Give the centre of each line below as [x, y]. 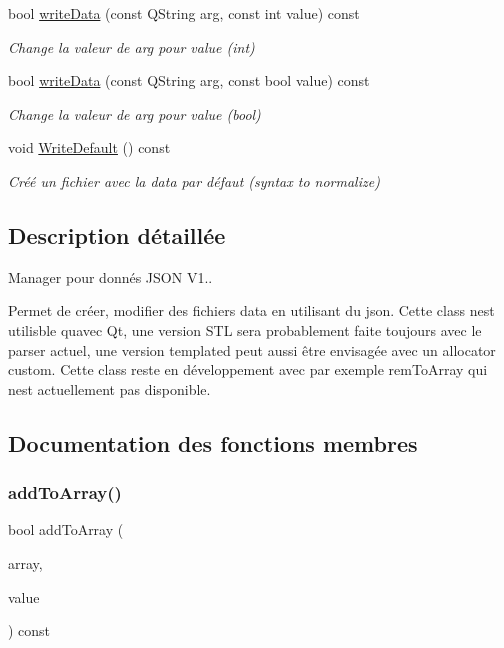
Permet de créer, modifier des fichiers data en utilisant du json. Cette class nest [251, 310]
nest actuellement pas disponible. [109, 388]
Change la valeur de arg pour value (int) [131, 46]
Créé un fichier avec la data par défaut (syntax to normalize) [194, 180]
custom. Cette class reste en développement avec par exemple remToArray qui [248, 369]
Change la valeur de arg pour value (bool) [134, 113]
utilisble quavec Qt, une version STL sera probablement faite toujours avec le [245, 329]
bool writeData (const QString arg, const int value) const [184, 13]
